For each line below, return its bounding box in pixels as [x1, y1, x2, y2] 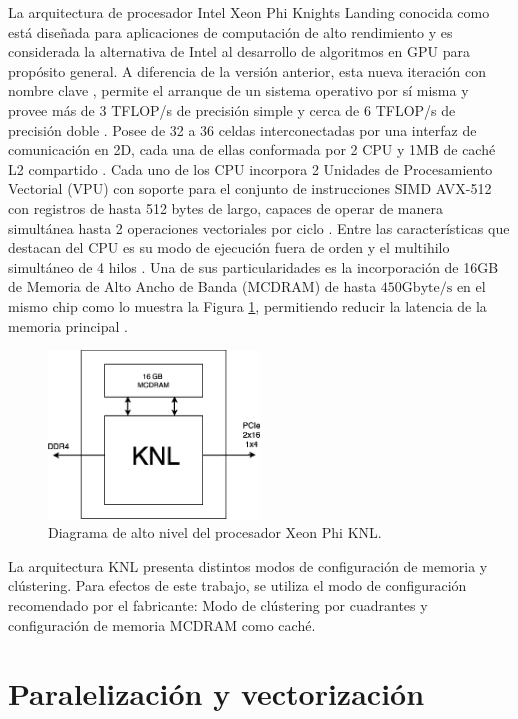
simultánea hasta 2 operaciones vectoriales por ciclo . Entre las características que [8, 217, 510, 238]
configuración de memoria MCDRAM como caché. [8, 614, 316, 635]
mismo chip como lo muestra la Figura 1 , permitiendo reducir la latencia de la [8, 295, 487, 316]
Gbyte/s [401, 281, 453, 296]
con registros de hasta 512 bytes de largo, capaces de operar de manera [8, 197, 443, 218]
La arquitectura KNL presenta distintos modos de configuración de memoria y [8, 555, 488, 576]
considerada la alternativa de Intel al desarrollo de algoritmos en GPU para [8, 41, 470, 62]
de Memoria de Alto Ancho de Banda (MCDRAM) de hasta [8, 276, 377, 297]
